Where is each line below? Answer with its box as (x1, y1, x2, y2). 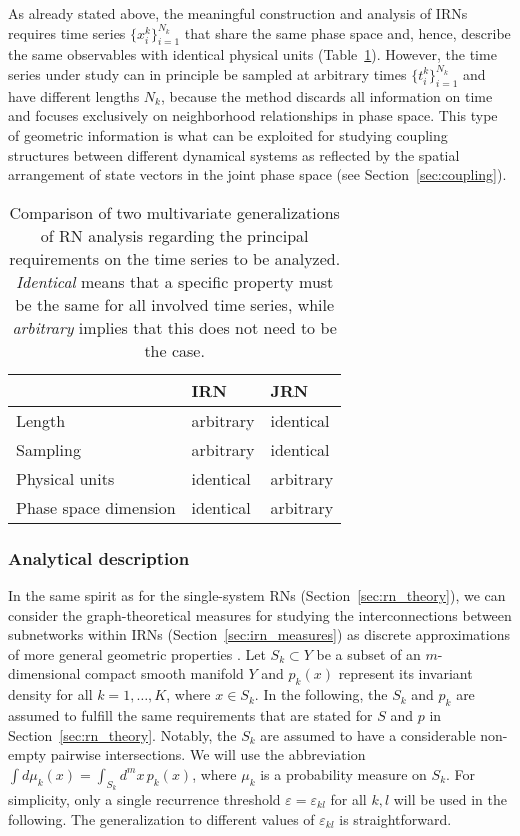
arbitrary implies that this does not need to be (12, 315, 337, 339)
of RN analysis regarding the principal (40, 223, 309, 247)
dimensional (8, 663, 81, 684)
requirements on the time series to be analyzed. (9, 246, 341, 270)
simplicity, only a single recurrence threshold (8, 788, 281, 809)
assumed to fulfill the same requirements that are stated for (8, 704, 373, 725)
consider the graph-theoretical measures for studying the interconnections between (8, 604, 512, 625)
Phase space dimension (16, 495, 176, 519)
